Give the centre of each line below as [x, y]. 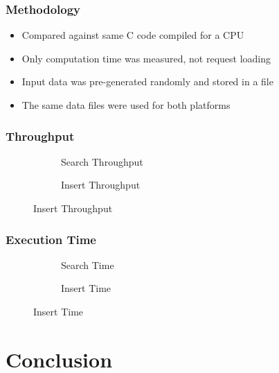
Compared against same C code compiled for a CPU [133, 35]
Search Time [88, 264]
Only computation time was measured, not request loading [146, 58]
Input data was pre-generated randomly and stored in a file [147, 81]
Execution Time [51, 239]
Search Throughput [102, 161]
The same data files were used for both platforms [126, 105]
